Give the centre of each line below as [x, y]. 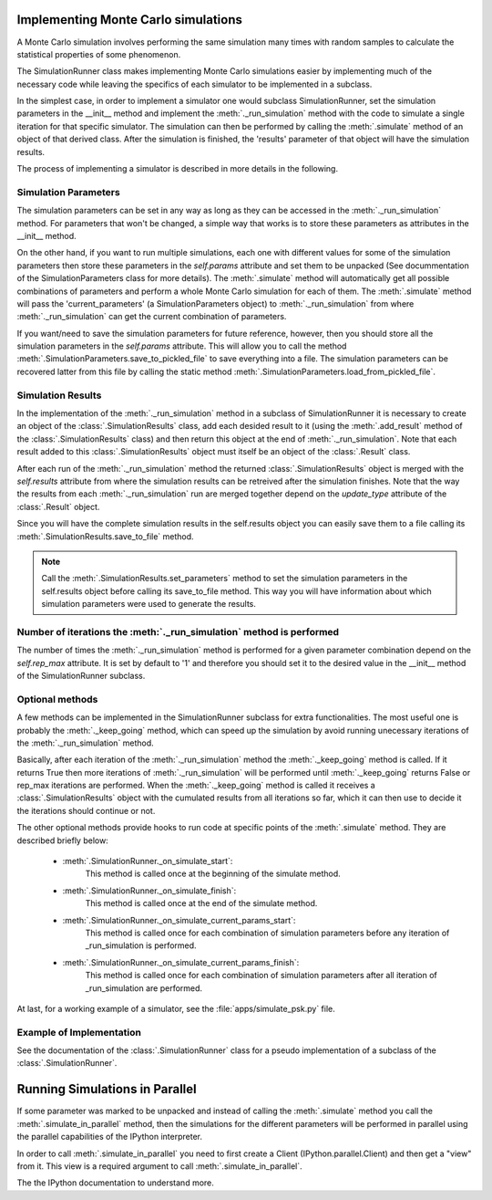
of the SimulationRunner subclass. [81, 676]
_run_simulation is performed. [141, 945]
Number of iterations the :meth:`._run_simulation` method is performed [178, 631]
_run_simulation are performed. [144, 988]
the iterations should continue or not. [86, 810]
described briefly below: [62, 840]
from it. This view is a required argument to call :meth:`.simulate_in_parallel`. [159, 1166]
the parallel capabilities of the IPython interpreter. [109, 1137]
